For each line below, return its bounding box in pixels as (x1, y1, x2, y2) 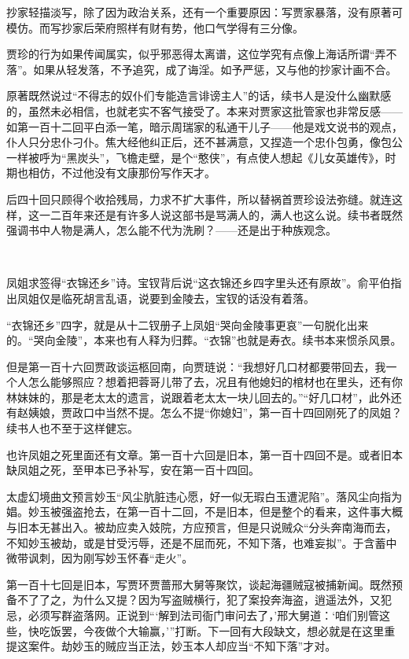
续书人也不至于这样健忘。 (6, 420, 138, 436)
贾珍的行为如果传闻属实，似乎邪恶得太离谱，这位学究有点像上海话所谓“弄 (6, 46, 386, 62)
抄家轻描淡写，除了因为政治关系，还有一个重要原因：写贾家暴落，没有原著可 (6, 4, 403, 20)
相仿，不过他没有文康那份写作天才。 (28, 164, 216, 181)
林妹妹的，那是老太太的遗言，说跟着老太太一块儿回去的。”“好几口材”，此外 (6, 388, 391, 405)
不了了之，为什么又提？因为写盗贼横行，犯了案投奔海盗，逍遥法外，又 (17, 591, 381, 608)
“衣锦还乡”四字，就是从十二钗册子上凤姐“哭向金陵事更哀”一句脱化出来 (6, 316, 369, 333)
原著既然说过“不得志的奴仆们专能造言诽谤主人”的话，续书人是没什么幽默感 (6, 87, 392, 104)
